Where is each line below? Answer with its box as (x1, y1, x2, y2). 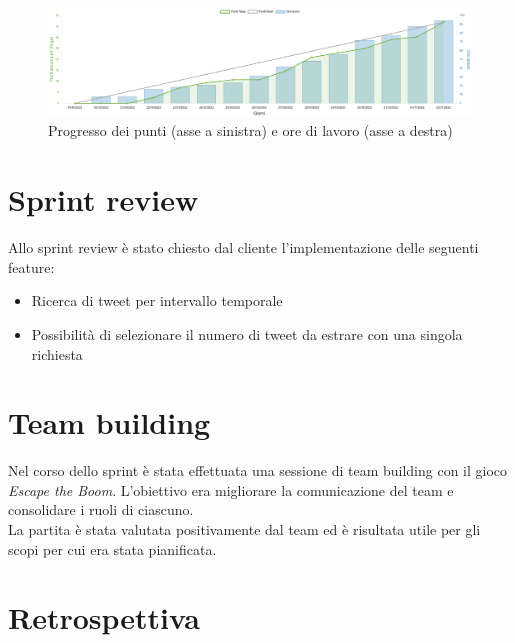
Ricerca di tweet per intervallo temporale (31, 290, 283, 311)
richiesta (31, 343, 83, 364)
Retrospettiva (8, 597, 200, 638)
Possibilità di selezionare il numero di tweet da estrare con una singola (31, 323, 463, 344)
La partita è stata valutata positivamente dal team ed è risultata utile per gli (8, 519, 481, 540)
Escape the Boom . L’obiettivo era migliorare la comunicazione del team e (8, 479, 454, 500)
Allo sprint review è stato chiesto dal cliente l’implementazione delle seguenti (8, 237, 479, 258)
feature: (8, 256, 55, 277)
